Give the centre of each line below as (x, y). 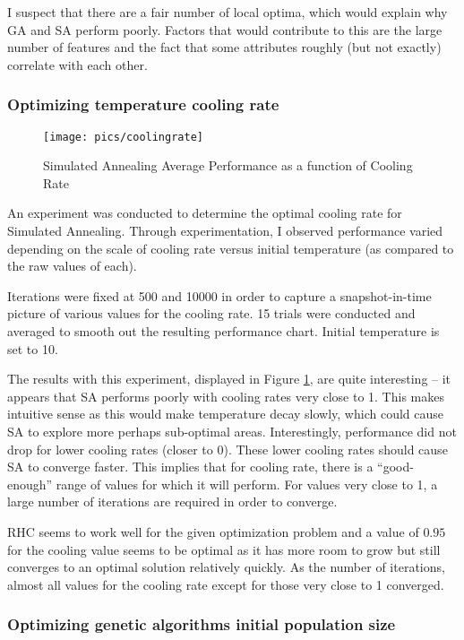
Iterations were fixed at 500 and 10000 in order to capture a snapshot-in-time (219, 295)
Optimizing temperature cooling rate (143, 104)
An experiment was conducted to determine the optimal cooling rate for (205, 213)
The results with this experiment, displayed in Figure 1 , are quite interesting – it (229, 379)
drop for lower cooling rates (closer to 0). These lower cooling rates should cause (228, 449)
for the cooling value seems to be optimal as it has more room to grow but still (224, 549)
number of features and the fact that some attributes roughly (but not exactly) (224, 47)
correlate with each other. (77, 64)
